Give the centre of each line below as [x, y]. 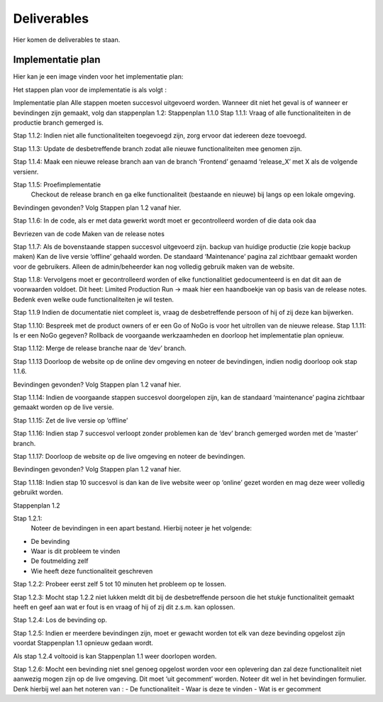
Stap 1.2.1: [28, 518]
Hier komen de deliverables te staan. [67, 40]
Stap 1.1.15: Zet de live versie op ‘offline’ [71, 420]
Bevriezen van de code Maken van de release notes [89, 233]
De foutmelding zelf [60, 561]
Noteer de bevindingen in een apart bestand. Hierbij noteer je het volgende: [141, 528]
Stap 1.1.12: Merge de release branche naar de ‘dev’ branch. [100, 348]
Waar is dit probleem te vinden [76, 551]
